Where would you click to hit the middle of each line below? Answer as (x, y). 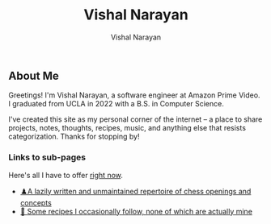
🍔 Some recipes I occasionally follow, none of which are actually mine (136, 211)
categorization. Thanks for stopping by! (74, 137)
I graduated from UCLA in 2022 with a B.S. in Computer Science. (116, 104)
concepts (36, 202)
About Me (34, 75)
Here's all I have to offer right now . (66, 175)
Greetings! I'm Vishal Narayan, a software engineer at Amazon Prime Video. (134, 95)
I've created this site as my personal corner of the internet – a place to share (135, 119)
